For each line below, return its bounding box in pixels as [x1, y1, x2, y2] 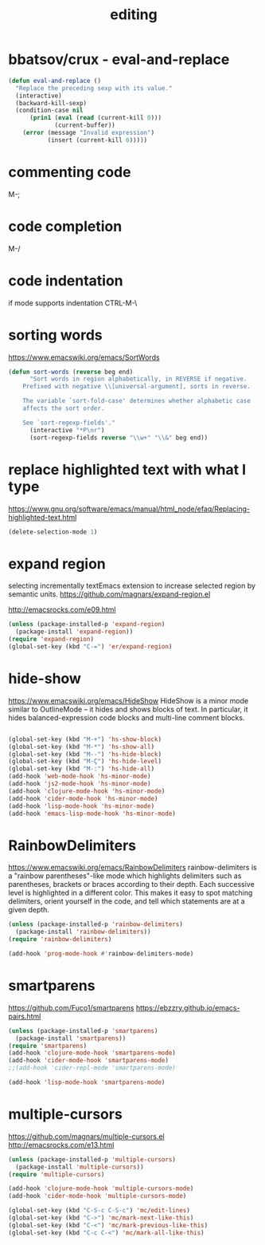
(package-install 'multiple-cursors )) [15, 1163, 145, 1171]
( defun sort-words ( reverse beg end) [8, 368, 134, 376]
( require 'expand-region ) [8, 636, 94, 644]
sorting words [8, 325, 103, 344]
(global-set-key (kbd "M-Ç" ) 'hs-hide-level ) [8, 758, 162, 766]
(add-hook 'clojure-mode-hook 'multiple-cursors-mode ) [8, 1184, 194, 1193]
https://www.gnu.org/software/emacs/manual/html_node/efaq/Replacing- [8, 504, 251, 514]
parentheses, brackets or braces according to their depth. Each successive [8, 880, 255, 889]
